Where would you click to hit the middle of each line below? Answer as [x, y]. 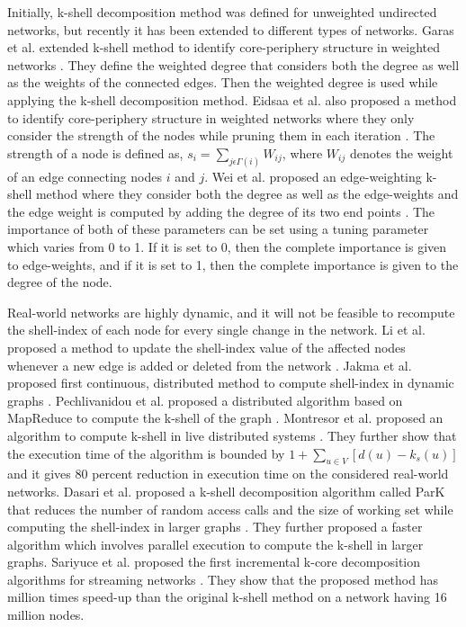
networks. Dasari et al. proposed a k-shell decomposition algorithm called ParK [226, 491]
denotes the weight [401, 152]
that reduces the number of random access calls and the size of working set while [230, 509]
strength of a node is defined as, [95, 152]
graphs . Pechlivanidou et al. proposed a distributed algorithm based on [205, 400]
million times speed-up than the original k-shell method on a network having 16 [227, 597]
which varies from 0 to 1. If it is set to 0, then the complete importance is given [227, 246]
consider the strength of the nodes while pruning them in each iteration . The [221, 135]
